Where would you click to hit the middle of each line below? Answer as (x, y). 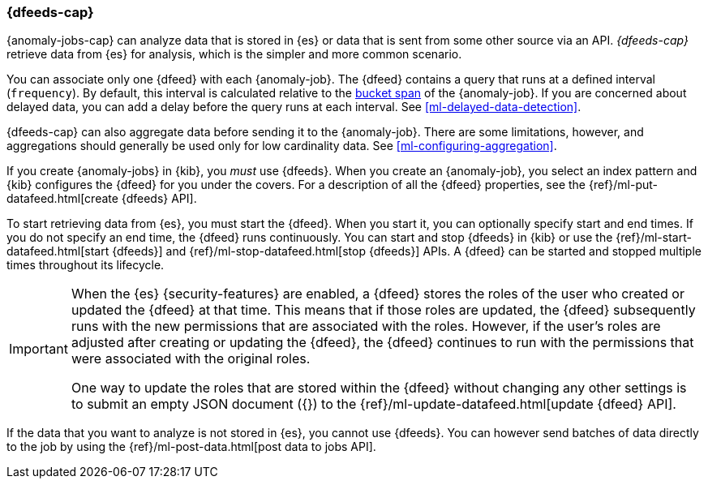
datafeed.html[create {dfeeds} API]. (102, 199)
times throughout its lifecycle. (86, 265)
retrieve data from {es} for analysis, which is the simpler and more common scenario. (234, 54)
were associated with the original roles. (191, 359)
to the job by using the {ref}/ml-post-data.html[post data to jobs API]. (191, 447)
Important (39, 349)
